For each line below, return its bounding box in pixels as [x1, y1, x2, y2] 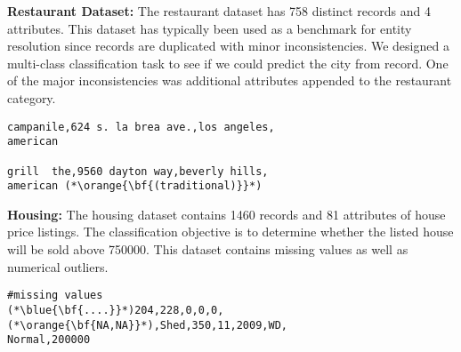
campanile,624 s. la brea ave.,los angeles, [7, 120, 275, 133]
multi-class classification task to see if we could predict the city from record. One [7, 53, 449, 72]
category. [7, 88, 56, 107]
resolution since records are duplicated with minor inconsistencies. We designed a [7, 36, 449, 55]
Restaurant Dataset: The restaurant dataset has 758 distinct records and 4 [7, 2, 431, 20]
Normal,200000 [7, 333, 91, 347]
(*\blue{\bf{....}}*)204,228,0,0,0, [7, 303, 224, 316]
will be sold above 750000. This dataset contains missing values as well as [7, 240, 408, 259]
